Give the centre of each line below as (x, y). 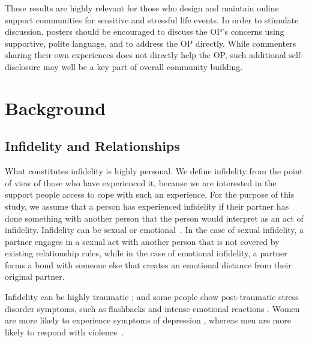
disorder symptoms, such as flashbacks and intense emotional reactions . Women (152, 308)
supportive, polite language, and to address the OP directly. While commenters (151, 43)
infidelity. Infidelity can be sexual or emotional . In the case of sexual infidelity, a (154, 230)
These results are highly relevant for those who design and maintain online (142, 8)
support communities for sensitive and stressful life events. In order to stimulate (152, 19)
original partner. (35, 276)
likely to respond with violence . (64, 332)
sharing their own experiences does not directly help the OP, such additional (145, 55)
